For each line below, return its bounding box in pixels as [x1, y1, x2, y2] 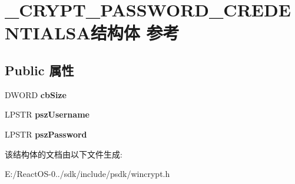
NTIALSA [5, 21, 91, 45]
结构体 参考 [90, 21, 180, 45]
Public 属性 [5, 61, 74, 79]
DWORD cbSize [5, 88, 67, 101]
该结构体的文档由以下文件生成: [5, 148, 122, 160]
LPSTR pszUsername [5, 108, 90, 121]
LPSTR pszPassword [5, 128, 87, 140]
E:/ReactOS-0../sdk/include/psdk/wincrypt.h [5, 168, 170, 180]
